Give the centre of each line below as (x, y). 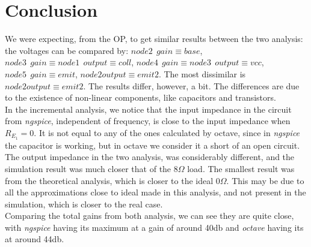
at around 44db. (35, 239)
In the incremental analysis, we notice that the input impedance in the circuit (148, 109)
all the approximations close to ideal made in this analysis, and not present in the (155, 192)
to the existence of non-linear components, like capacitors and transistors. (140, 97)
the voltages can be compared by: (67, 50)
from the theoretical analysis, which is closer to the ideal (109, 180)
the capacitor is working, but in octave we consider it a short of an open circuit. (152, 145)
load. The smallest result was (241, 168)
